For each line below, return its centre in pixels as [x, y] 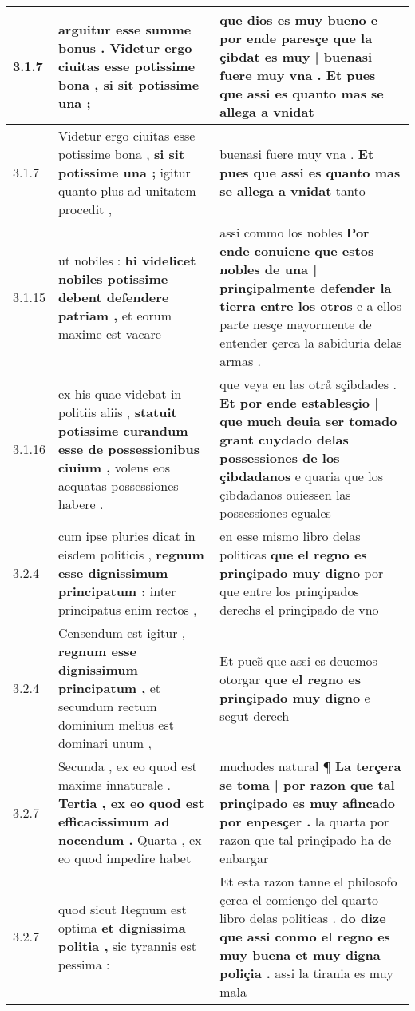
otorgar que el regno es [290, 679]
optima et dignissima [122, 927]
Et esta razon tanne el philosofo [308, 881]
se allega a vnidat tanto [292, 191]
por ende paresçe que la [296, 38]
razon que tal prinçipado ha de [306, 840]
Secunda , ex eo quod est [127, 766]
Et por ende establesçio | [299, 402]
